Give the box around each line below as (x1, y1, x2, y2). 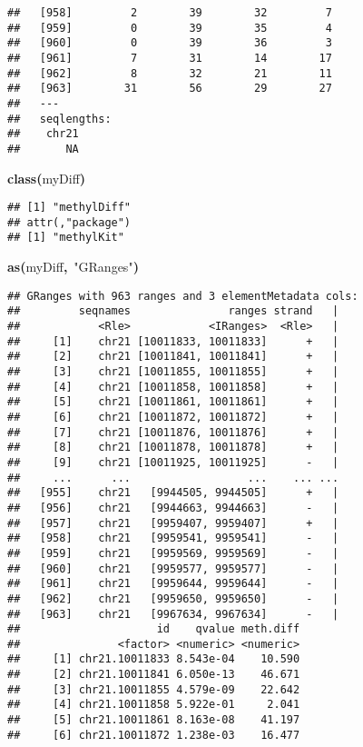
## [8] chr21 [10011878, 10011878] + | (7, 441, 339, 454)
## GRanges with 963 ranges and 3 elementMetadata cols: (7, 289, 358, 303)
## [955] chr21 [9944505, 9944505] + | (7, 486, 339, 500)
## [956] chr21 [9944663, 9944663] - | (7, 501, 339, 514)
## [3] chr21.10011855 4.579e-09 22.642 (7, 682, 300, 696)
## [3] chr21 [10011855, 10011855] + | (7, 365, 339, 378)
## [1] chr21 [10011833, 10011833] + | (7, 334, 339, 348)
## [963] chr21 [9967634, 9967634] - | (7, 607, 339, 621)
